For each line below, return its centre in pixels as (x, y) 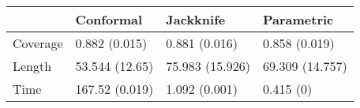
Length (32, 66)
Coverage (38, 43)
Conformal (109, 19)
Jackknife (196, 19)
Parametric (298, 19)
